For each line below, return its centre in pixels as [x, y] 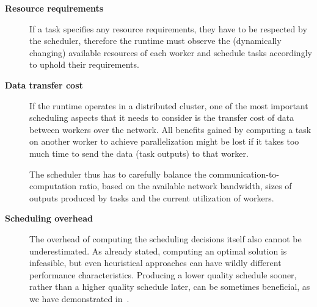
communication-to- [244, 174]
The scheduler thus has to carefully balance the [118, 174]
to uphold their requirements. [84, 64]
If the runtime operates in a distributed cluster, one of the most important [169, 105]
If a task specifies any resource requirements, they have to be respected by [168, 28]
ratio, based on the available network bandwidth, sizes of [185, 186]
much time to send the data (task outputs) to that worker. [139, 153]
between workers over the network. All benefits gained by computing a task [170, 129]
